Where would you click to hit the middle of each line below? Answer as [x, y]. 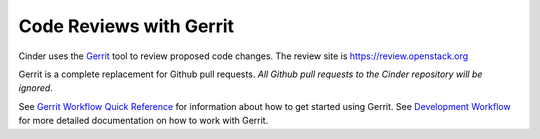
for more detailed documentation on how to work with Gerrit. [143, 121]
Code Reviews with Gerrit [126, 26]
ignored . [36, 88]
